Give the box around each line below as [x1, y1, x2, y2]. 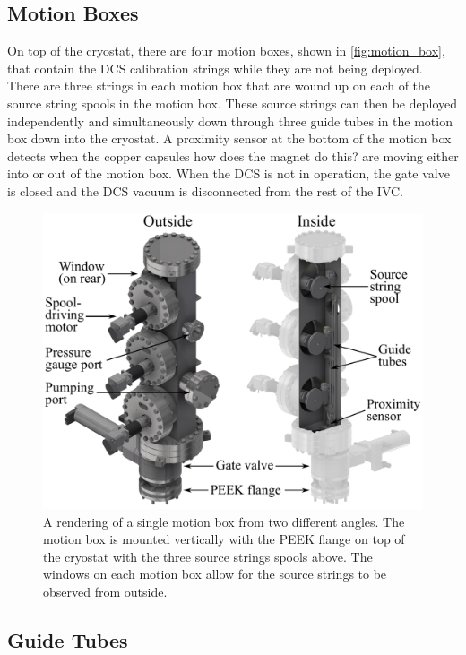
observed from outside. [43, 582, 168, 600]
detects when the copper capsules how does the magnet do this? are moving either [7, 146, 459, 165]
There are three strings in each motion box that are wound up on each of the [7, 76, 431, 95]
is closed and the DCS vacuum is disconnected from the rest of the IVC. [7, 181, 403, 200]
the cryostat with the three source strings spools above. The [43, 547, 373, 565]
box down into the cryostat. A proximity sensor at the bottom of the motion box [7, 129, 452, 148]
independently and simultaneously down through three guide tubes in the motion [7, 111, 453, 130]
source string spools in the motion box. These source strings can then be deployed [7, 93, 458, 112]
